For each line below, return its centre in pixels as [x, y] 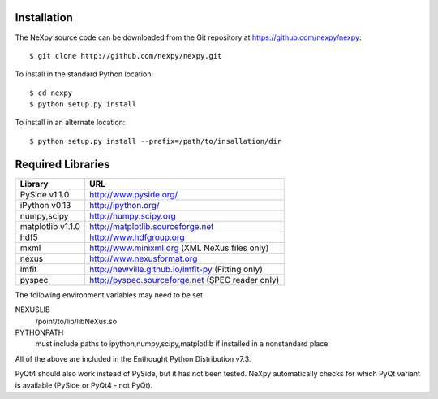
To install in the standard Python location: [84, 74]
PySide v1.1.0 [45, 194]
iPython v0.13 [45, 205]
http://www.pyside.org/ [134, 194]
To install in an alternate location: [70, 123]
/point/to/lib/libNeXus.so [76, 321]
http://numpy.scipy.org [133, 215]
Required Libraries [62, 164]
